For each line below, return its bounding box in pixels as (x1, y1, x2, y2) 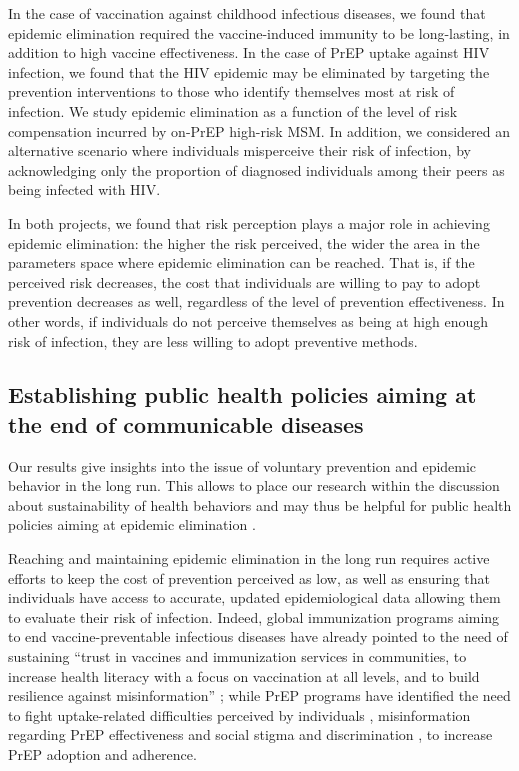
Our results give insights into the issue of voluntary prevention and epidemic (8, 455, 477, 476)
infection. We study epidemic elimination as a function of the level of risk (8, 100, 458, 121)
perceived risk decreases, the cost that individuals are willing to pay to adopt (8, 271, 481, 292)
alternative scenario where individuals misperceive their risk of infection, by (8, 140, 471, 161)
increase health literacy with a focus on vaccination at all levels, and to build (8, 665, 480, 686)
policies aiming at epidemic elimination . (8, 514, 256, 535)
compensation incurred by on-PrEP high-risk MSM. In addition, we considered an (8, 120, 510, 141)
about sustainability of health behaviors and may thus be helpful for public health (8, 494, 512, 515)
